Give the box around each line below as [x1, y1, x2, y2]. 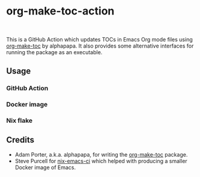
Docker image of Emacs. [14, 164, 76, 171]
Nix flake [6, 116, 33, 125]
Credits [6, 135, 35, 145]
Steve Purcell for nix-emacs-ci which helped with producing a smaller [14, 157, 187, 164]
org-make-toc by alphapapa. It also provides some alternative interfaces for [6, 42, 194, 49]
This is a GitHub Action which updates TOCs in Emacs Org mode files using [6, 36, 193, 43]
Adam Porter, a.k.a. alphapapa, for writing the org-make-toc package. [14, 151, 188, 158]
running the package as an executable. [6, 48, 103, 55]
